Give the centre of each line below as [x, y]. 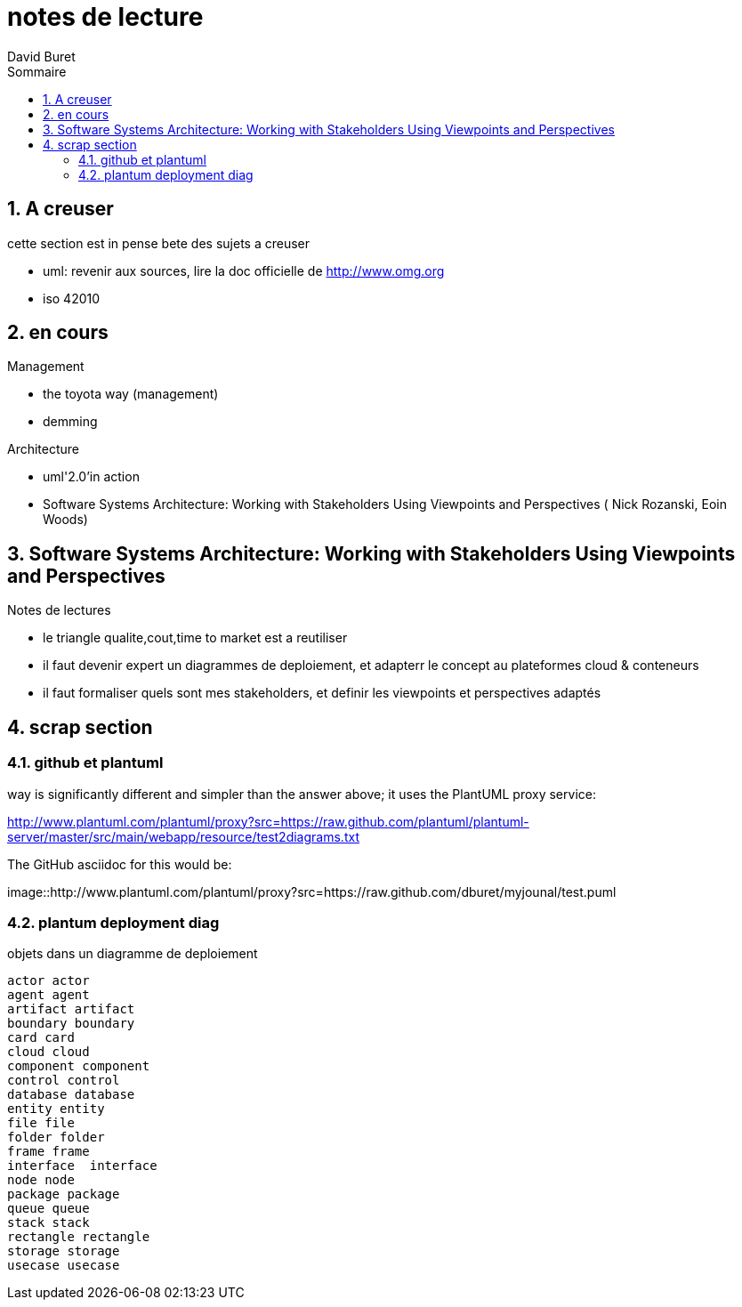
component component [79, 1066]
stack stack [48, 1223]
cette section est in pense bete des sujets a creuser [158, 243]
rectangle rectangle [79, 1237]
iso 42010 [72, 298]
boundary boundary [71, 1024]
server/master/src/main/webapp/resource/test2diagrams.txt [183, 836]
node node [41, 1180]
